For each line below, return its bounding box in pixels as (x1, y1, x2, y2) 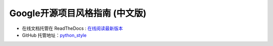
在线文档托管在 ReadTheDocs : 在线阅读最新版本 (22, 25, 123, 31)
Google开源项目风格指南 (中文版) (9, 8, 147, 19)
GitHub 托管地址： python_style (22, 32, 87, 38)
